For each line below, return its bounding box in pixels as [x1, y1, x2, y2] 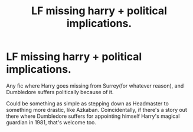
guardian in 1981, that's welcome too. [6, 118, 96, 125]
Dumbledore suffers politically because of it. [6, 88, 114, 95]
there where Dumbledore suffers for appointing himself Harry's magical [6, 112, 180, 120]
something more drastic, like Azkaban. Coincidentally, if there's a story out [6, 106, 187, 113]
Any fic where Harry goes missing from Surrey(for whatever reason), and [6, 82, 184, 89]
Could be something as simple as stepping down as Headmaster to [6, 99, 169, 107]
